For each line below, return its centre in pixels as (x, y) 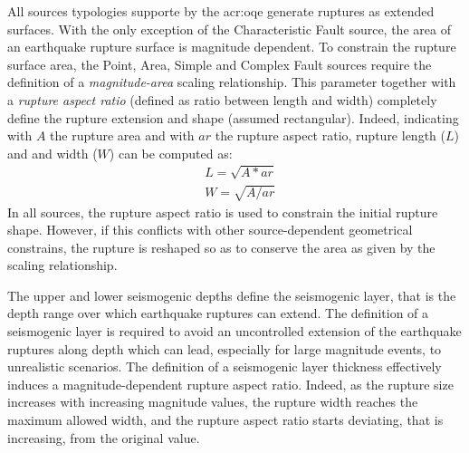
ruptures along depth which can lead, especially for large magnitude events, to (225, 348)
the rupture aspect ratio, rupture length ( (330, 135)
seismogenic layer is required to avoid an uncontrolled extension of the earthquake (234, 331)
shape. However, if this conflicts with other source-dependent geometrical (210, 230)
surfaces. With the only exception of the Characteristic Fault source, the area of (229, 29)
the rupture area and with (122, 135)
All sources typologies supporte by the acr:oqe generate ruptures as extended (221, 11)
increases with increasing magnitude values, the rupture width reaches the (213, 402)
